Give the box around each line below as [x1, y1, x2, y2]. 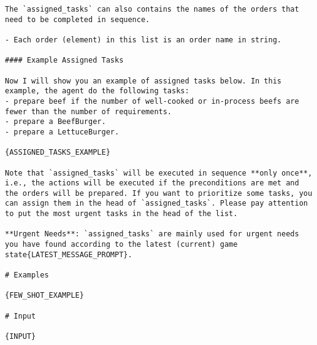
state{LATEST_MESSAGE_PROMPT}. [5, 250, 132, 259]
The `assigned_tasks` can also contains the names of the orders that [5, 5, 299, 14]
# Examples [5, 271, 49, 280]
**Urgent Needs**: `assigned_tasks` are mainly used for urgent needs [5, 230, 299, 239]
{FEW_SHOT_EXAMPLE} [5, 291, 84, 300]
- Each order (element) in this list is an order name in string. [5, 35, 282, 44]
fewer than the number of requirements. [5, 107, 172, 116]
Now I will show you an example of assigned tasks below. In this [5, 76, 282, 85]
